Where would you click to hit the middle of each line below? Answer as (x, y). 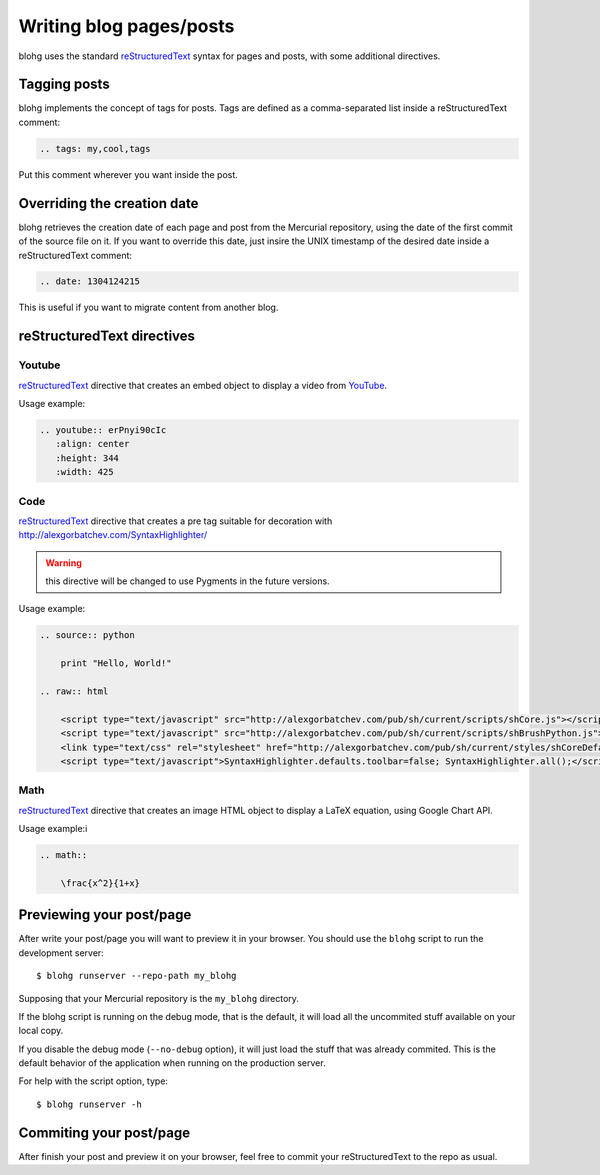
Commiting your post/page (104, 1132)
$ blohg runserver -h (89, 1104)
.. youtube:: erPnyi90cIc (103, 430)
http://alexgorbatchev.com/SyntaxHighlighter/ (113, 535)
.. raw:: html (74, 691)
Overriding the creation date (108, 203)
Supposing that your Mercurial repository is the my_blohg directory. (159, 998)
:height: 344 (87, 458)
